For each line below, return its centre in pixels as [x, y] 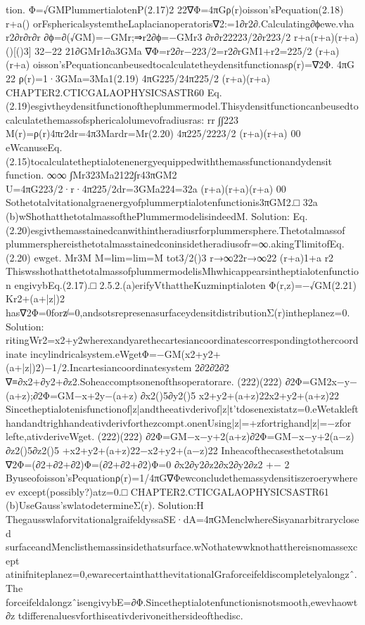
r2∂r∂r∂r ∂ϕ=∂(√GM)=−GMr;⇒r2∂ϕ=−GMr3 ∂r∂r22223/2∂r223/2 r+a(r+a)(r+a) [182, 37]
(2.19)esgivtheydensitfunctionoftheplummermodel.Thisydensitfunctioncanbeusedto [182, 106]
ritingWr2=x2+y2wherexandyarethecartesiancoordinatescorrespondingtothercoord [182, 340]
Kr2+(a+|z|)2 [36, 298]
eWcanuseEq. [34, 147]
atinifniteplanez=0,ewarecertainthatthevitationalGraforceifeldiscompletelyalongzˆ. [181, 574]
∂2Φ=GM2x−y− [321, 381]
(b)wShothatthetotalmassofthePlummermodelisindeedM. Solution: [148, 215]
